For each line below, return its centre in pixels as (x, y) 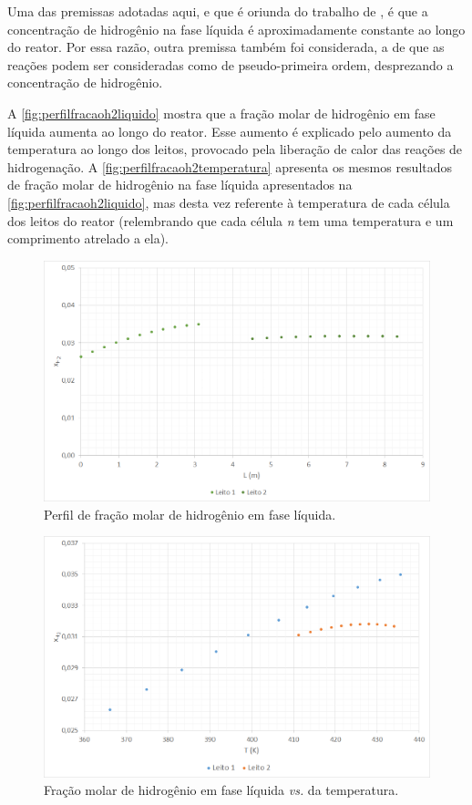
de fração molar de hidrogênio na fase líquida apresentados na (180, 185)
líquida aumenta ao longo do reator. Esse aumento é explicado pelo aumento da (230, 131)
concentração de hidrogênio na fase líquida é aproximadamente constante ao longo (236, 29)
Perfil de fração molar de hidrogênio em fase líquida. (190, 514)
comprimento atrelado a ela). (88, 238)
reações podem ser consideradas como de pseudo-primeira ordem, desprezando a (231, 64)
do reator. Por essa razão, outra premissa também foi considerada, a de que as (226, 47)
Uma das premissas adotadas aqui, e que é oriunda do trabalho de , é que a (218, 11)
